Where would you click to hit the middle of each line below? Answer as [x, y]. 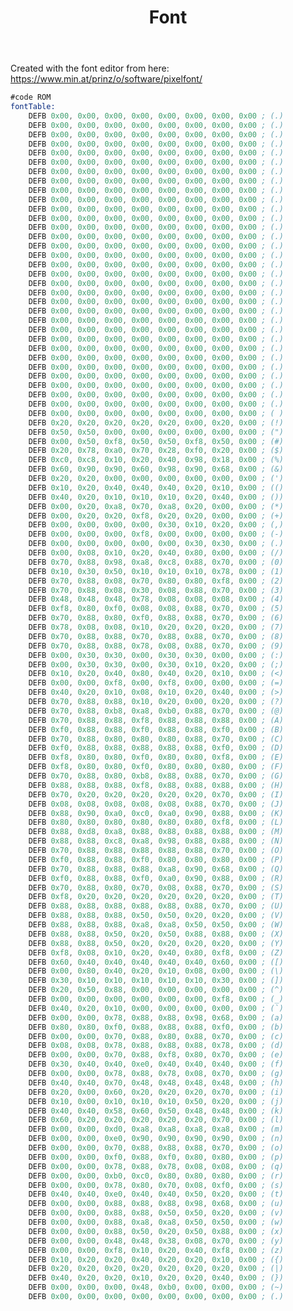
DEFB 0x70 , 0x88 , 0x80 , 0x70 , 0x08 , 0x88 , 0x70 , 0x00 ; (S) [156, 887]
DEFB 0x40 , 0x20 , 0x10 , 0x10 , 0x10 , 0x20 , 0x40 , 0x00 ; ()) [156, 497]
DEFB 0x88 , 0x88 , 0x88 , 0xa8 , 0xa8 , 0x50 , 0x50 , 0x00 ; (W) [156, 925]
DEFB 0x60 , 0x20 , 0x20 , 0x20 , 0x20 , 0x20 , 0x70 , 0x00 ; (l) [156, 1120]
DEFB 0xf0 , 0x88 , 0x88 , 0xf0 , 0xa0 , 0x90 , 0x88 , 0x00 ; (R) [156, 878]
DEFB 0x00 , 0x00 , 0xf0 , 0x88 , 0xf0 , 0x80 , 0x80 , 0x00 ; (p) [156, 1157]
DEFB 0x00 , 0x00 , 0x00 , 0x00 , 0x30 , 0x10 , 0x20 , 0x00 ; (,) [156, 525]
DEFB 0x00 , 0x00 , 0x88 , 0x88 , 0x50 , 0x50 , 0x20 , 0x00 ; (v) [156, 1213]
